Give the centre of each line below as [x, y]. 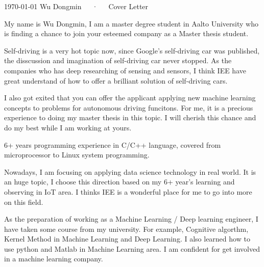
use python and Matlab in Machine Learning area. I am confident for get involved [132, 248]
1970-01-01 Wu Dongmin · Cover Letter [76, 6]
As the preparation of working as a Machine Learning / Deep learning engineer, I [131, 219]
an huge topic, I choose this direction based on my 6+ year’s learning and [119, 182]
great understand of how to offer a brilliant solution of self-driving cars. [116, 80]
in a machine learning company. [54, 259]
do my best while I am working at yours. [68, 127]
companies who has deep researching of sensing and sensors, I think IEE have [125, 70]
